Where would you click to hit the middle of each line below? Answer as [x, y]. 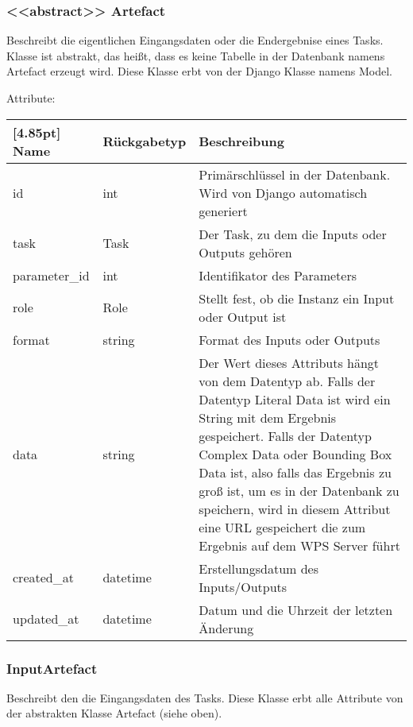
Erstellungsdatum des [259, 568]
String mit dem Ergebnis [268, 417]
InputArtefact [52, 668]
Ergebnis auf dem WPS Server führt [299, 545]
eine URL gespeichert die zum [282, 527]
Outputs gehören [245, 252]
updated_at [46, 619]
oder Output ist [243, 316]
